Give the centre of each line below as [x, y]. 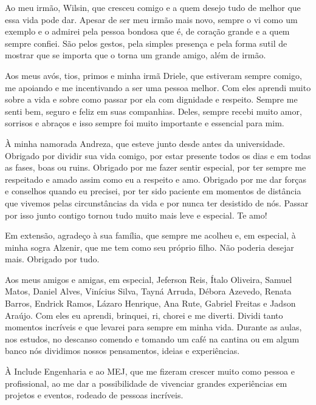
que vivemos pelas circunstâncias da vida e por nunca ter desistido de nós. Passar [157, 203]
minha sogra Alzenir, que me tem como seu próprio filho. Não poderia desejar [149, 247]
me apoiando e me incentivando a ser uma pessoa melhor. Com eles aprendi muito [158, 87]
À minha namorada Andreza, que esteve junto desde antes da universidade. [145, 143]
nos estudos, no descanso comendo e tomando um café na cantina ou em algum [152, 339]
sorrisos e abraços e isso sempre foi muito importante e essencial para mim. [145, 123]
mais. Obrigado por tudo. [52, 259]
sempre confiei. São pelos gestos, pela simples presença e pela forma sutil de [146, 43]
